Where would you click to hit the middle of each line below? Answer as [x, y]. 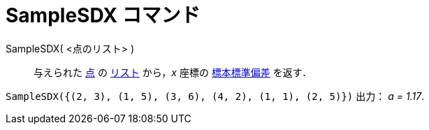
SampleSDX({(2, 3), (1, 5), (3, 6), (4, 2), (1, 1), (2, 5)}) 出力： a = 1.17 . [215, 96]
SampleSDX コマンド [103, 15]
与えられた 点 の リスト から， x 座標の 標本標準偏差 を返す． [173, 72]
